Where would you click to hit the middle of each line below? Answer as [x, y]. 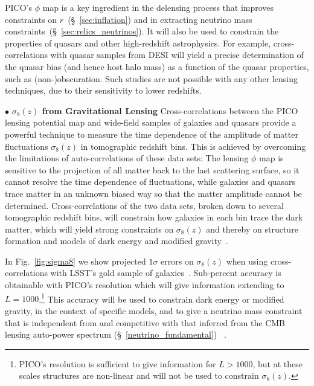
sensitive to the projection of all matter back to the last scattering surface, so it [152, 169]
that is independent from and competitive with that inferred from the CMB [145, 322]
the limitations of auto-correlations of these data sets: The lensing [127, 158]
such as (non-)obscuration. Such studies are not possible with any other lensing [151, 78]
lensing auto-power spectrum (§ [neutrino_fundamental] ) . [116, 334]
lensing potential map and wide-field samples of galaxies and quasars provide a [151, 122]
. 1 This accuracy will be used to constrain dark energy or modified [162, 298]
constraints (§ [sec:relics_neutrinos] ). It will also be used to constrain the [142, 31]
